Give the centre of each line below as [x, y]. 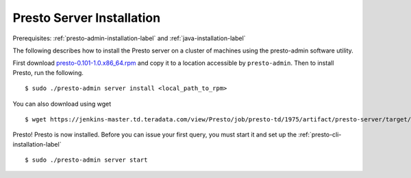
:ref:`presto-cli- [320, 135]
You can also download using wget [62, 104]
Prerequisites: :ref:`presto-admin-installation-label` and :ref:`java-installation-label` [129, 38]
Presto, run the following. [48, 72]
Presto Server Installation [87, 18]
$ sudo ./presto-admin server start [86, 160]
